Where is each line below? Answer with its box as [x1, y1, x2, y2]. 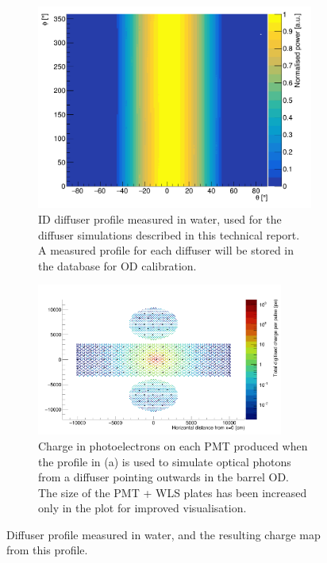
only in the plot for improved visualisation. [38, 500, 247, 516]
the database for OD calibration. [38, 257, 197, 274]
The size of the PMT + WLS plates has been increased [38, 484, 307, 500]
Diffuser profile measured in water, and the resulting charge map [6, 526, 321, 542]
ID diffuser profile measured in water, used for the [38, 210, 282, 227]
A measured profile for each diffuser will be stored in [38, 242, 294, 259]
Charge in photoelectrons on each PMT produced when [38, 437, 308, 454]
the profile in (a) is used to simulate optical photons [38, 453, 291, 469]
